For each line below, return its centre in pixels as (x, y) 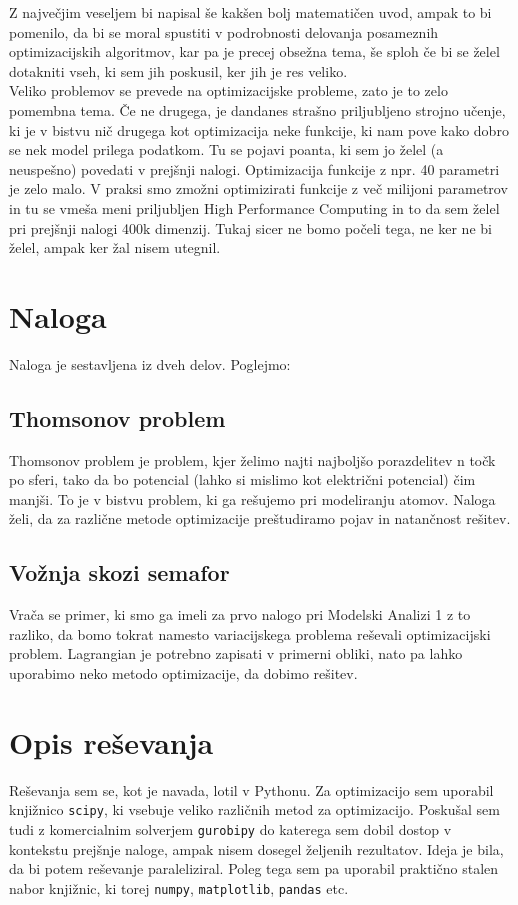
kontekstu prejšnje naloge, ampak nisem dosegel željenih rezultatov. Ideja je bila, (256, 848)
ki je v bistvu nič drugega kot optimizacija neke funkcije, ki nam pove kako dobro (259, 129)
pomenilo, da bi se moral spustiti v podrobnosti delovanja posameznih (224, 31)
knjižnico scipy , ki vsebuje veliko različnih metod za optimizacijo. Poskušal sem (254, 809)
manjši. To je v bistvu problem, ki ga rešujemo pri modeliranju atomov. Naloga (252, 498)
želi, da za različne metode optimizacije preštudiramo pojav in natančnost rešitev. (260, 518)
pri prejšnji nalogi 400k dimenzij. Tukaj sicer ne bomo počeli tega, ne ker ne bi (250, 227)
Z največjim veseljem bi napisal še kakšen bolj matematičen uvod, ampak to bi (250, 12)
